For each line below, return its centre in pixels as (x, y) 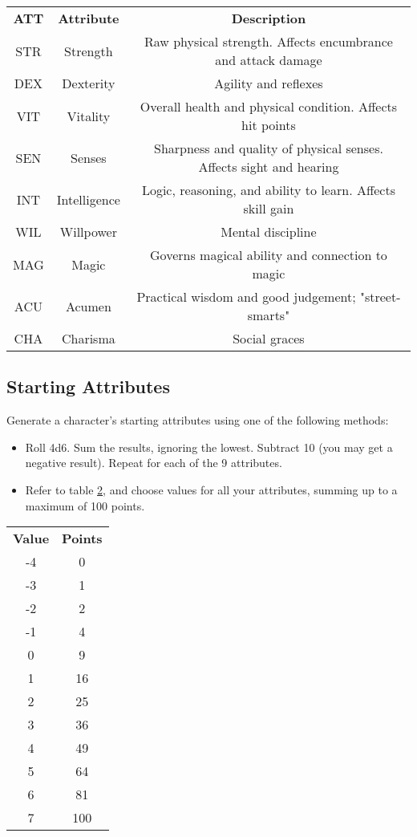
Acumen (88, 306)
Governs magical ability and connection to (269, 255)
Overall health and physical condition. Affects (269, 106)
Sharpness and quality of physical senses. (268, 148)
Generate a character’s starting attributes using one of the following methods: (198, 420)
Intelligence (88, 199)
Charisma (88, 338)
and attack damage (269, 60)
